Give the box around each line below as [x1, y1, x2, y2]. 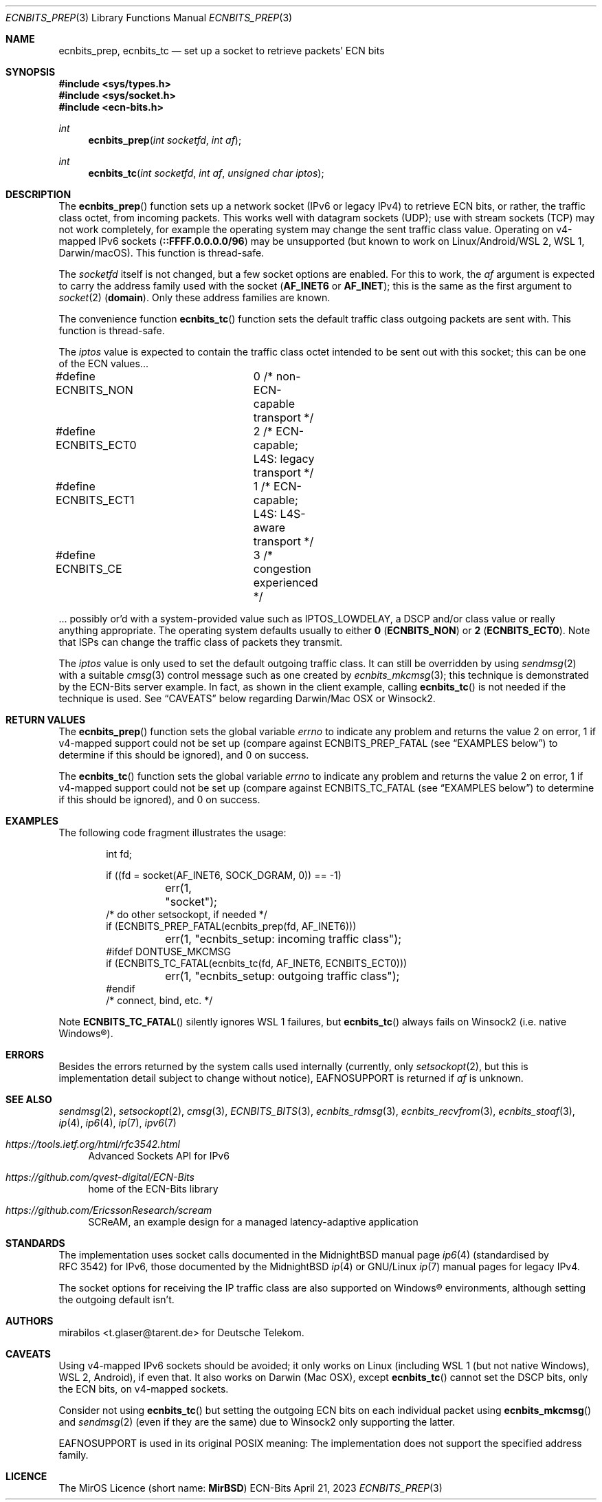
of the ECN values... [58, 358, 148, 369]
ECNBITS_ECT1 [55, 493, 135, 507]
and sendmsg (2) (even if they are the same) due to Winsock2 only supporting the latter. [58, 1416, 456, 1428]
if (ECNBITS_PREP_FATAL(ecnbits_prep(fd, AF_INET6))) [106, 920, 357, 932]
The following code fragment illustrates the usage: [58, 827, 287, 838]
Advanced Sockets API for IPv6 [88, 1150, 230, 1162]
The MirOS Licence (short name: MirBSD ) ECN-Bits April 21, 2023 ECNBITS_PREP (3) [58, 1482, 443, 1494]
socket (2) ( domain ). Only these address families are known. [58, 292, 331, 303]
